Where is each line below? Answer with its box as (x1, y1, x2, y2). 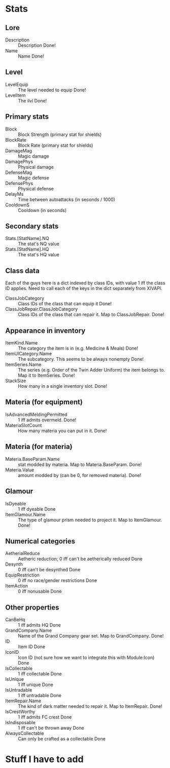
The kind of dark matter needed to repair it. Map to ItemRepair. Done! (18, 703, 162, 709)
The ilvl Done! (18, 97, 47, 103)
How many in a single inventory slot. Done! (18, 383, 108, 389)
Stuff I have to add (5, 754, 84, 765)
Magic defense (18, 174, 49, 181)
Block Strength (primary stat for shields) (18, 131, 102, 138)
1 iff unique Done (18, 681, 53, 688)
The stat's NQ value (18, 241, 60, 247)
